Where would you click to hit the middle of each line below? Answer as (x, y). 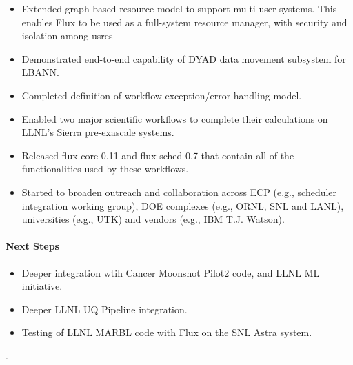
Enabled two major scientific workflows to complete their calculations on (175, 118)
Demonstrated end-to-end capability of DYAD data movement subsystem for (184, 58)
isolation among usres (67, 36)
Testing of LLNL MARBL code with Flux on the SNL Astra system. (167, 332)
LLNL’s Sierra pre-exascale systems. (98, 132)
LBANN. (40, 72)
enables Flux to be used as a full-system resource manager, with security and (184, 22)
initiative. (42, 286)
